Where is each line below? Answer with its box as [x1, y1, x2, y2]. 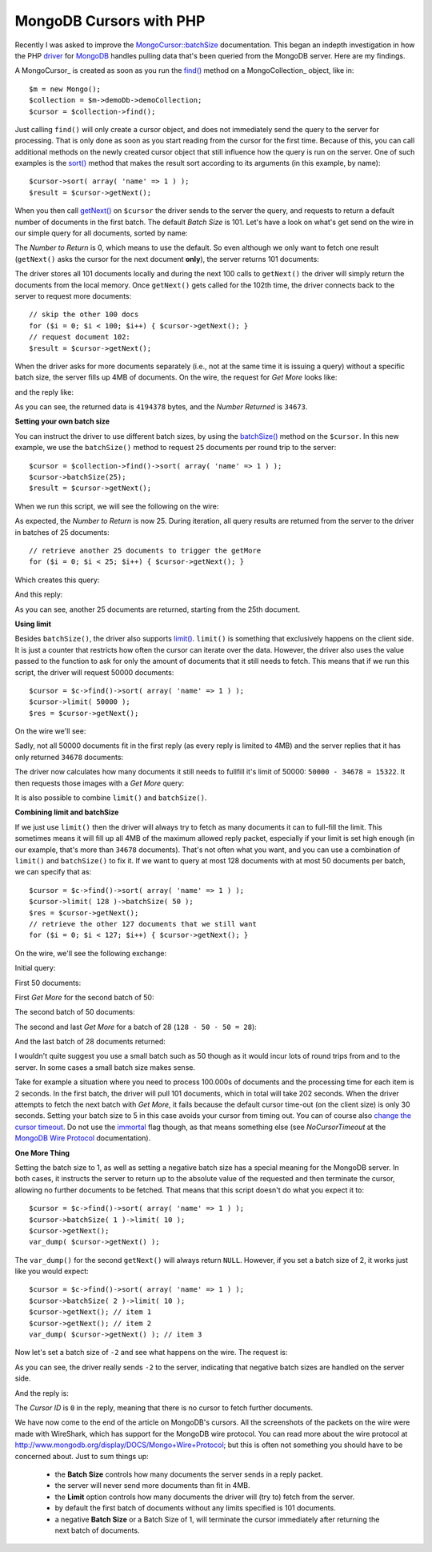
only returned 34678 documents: [14, 752, 124, 762]
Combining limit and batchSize [14, 807, 119, 817]
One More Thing [14, 1148, 70, 1157]
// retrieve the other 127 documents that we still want [29, 919, 258, 928]
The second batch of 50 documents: [14, 1007, 135, 1017]
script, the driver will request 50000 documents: [14, 667, 174, 677]
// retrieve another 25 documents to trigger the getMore [29, 546, 262, 555]
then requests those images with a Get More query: [14, 778, 184, 788]
